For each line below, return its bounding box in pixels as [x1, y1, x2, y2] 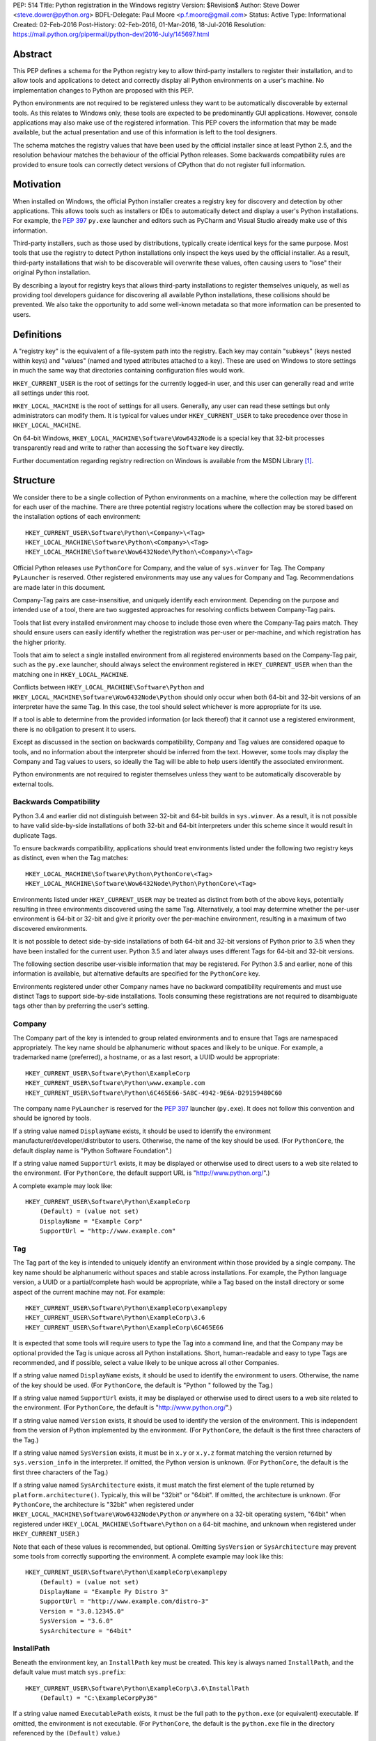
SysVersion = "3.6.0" [39, 1617, 114, 1625]
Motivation [13, 178, 61, 191]
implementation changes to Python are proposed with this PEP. [13, 86, 194, 94]
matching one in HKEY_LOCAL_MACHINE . [13, 670, 129, 678]
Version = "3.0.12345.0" [39, 1607, 125, 1615]
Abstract [13, 48, 52, 60]
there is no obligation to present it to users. [13, 725, 136, 733]
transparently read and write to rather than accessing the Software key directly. [13, 444, 244, 452]
